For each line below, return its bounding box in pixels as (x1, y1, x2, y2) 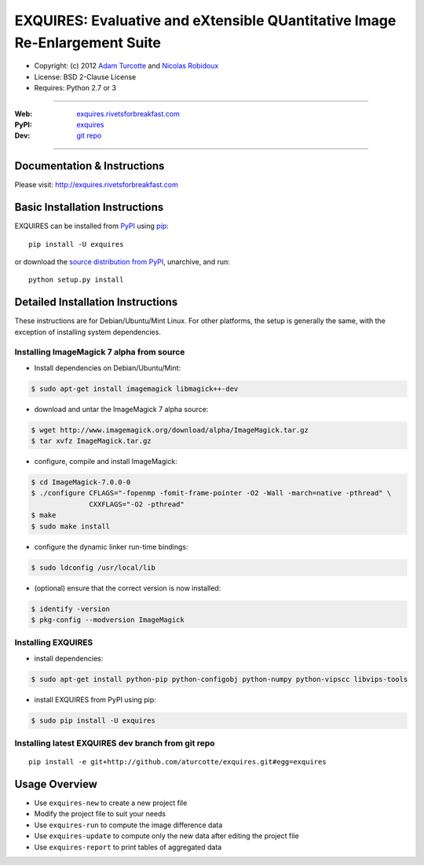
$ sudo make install (31, 521, 110, 531)
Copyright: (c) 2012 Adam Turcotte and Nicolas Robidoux (34, 61, 219, 71)
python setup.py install (28, 275, 124, 285)
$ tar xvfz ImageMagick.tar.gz (31, 436, 152, 446)
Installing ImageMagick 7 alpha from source (14, 347, 185, 358)
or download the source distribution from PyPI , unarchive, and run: (14, 256, 231, 267)
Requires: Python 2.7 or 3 (34, 83, 117, 93)
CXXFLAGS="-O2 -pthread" (89, 499, 185, 509)
